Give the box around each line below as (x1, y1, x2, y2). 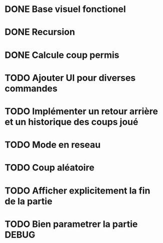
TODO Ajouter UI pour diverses (4, 72, 136, 83)
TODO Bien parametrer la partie (4, 218, 138, 229)
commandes (4, 82, 58, 94)
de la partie (4, 195, 53, 207)
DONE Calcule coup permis (4, 49, 119, 60)
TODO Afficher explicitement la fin (4, 185, 150, 196)
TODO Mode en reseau (4, 139, 101, 150)
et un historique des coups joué (4, 116, 138, 127)
